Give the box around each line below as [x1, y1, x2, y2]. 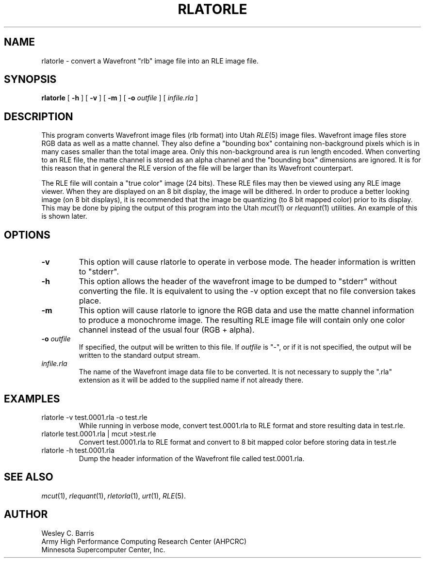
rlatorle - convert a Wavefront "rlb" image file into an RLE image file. [41, 56, 259, 65]
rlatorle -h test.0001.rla [41, 446, 114, 454]
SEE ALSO [4, 471, 53, 483]
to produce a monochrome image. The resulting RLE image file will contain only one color [79, 315, 405, 325]
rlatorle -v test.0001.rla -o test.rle [41, 413, 147, 421]
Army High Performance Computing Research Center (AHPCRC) [41, 537, 247, 546]
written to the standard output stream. [79, 351, 200, 360]
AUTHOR [4, 508, 48, 521]
